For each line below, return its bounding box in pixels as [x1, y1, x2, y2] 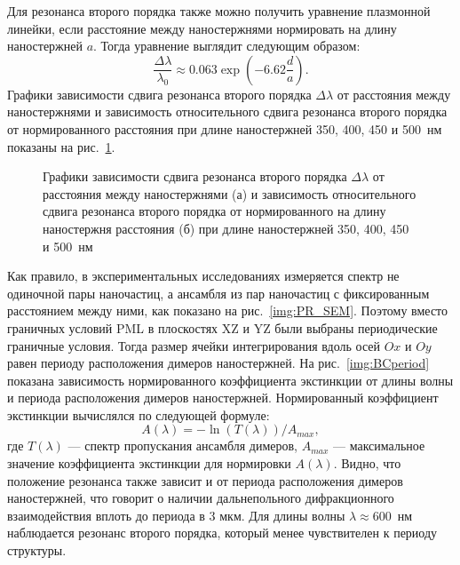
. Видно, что [333, 454, 401, 473]
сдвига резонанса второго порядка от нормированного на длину [43, 202, 386, 220]
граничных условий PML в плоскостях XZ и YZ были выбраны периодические [7, 318, 438, 337]
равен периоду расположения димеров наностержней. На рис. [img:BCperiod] [7, 354, 430, 372]
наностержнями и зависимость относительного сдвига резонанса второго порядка [7, 102, 448, 121]
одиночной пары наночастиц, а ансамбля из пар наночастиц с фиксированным [7, 283, 430, 302]
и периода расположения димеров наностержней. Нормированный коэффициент [7, 388, 439, 407]
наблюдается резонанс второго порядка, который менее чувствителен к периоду [7, 523, 438, 542]
